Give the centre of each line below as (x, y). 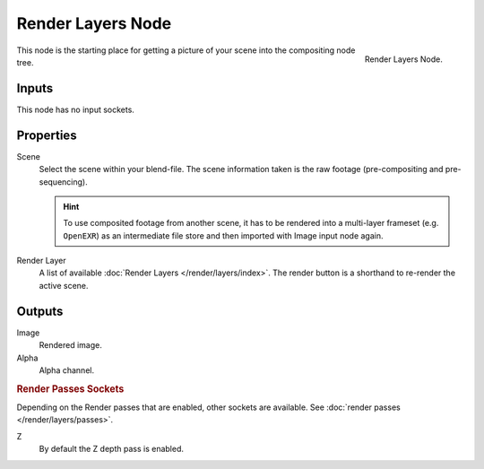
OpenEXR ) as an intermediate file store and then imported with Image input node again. (223, 235)
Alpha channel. (66, 370)
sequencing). (64, 182)
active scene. (64, 285)
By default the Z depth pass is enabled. (111, 449)
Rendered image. (70, 345)
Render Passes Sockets (70, 388)
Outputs (40, 311)
